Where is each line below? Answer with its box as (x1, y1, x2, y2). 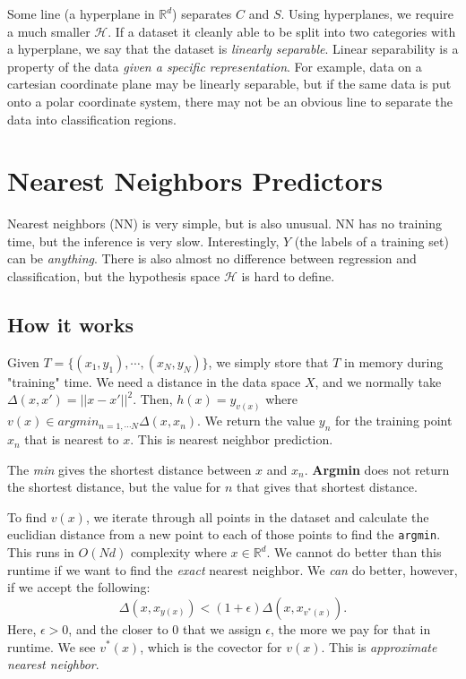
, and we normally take (315, 372, 442, 391)
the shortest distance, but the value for (7, 477, 221, 496)
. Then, (133, 390, 173, 408)
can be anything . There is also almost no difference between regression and (7, 249, 417, 268)
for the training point (335, 411, 453, 430)
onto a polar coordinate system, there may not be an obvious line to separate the (7, 91, 453, 110)
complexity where (130, 543, 227, 562)
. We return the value (197, 411, 315, 430)
